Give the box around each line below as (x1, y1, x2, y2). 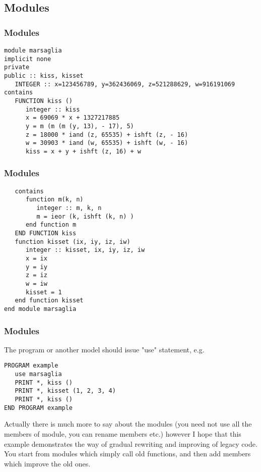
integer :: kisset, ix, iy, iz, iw (25, 246, 145, 254)
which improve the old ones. (4, 458, 91, 468)
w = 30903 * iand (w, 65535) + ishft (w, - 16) (25, 139, 188, 147)
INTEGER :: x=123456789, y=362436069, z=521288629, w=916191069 (15, 80, 235, 88)
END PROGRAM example (4, 404, 73, 411)
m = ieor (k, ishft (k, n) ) (36, 213, 134, 220)
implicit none (4, 55, 51, 63)
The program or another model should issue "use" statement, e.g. (4, 344, 205, 354)
